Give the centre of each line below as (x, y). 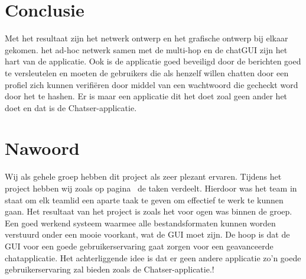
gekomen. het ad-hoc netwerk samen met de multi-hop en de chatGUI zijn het (146, 49)
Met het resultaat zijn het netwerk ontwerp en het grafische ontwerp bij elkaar (147, 38)
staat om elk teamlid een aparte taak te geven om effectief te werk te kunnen (144, 199)
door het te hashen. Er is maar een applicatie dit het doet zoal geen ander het (146, 96)
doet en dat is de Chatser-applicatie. (71, 107)
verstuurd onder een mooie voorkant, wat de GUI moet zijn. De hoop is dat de (147, 234)
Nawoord (42, 148)
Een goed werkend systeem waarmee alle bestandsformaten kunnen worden (140, 223)
